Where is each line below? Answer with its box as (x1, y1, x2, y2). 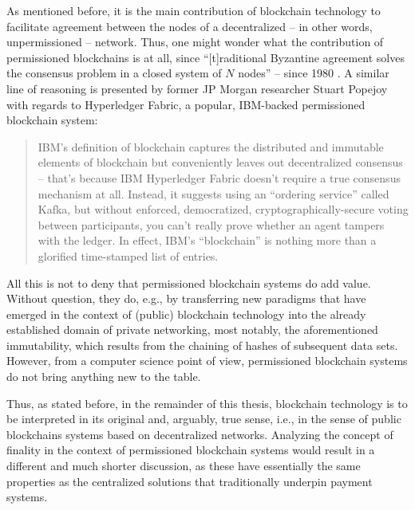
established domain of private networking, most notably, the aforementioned (6, 321, 378, 338)
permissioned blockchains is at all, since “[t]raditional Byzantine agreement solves (6, 49, 405, 65)
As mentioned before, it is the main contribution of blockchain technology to (6, 2, 381, 18)
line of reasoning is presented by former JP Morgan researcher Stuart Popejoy (6, 80, 388, 96)
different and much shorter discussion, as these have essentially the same (6, 457, 361, 474)
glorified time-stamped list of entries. (38, 247, 219, 264)
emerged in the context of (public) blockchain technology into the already (6, 305, 366, 322)
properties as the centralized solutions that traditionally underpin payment (6, 473, 373, 489)
